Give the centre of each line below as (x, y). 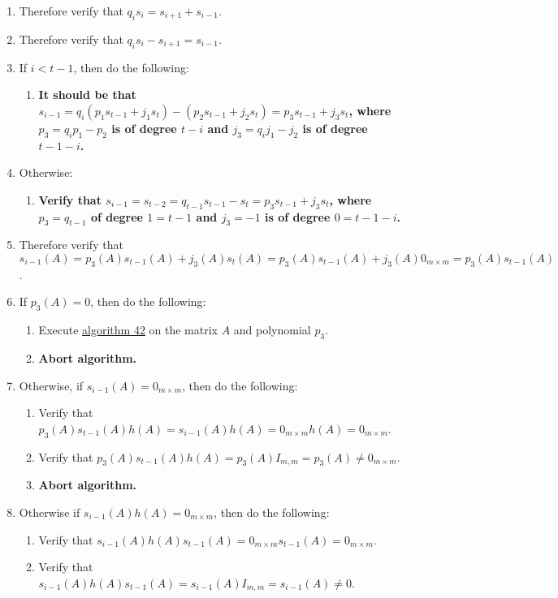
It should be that (87, 95)
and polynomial (272, 330)
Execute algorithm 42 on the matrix (128, 330)
